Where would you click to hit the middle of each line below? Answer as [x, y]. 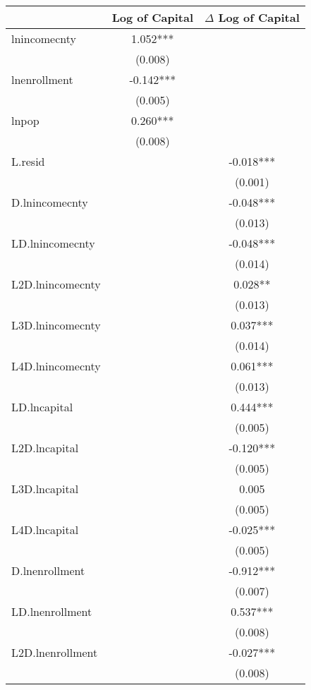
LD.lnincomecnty [53, 243]
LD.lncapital [42, 407]
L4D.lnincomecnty [56, 366]
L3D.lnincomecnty [56, 325]
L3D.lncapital [45, 489]
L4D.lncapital [45, 529]
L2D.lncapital [45, 448]
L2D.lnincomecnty [56, 284]
